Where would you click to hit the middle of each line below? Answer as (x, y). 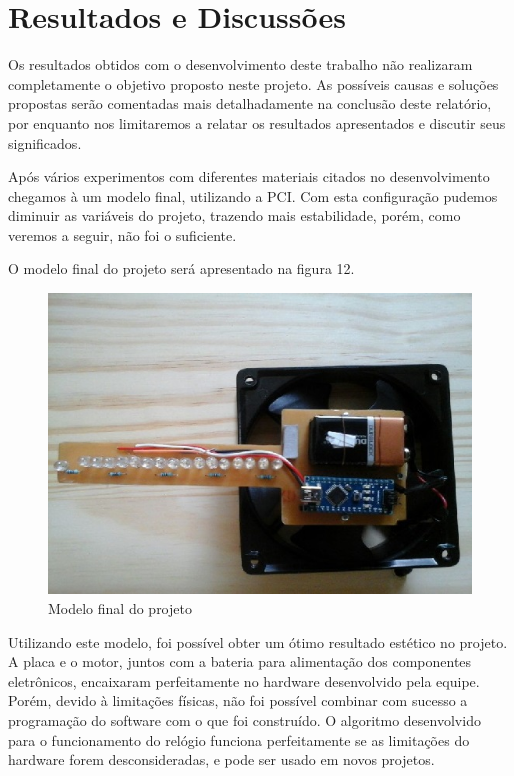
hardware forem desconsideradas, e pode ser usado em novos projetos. (221, 759)
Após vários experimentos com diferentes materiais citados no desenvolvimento (249, 176)
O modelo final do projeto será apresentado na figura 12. (181, 268)
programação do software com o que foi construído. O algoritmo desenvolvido (244, 720)
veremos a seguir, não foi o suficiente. (122, 234)
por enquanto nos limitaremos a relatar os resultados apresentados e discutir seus (257, 122)
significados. (45, 142)
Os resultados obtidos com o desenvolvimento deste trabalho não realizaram (240, 64)
